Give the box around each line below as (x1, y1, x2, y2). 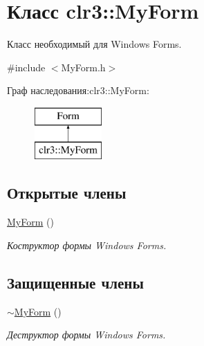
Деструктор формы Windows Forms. (7, 327, 166, 342)
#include (7, 60, 46, 74)
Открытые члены (7, 182, 127, 203)
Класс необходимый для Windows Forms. (7, 37, 182, 51)
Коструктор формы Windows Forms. (7, 237, 167, 252)
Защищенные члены (7, 271, 144, 293)
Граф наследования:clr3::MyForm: (7, 83, 149, 98)
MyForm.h (61, 60, 106, 74)
